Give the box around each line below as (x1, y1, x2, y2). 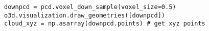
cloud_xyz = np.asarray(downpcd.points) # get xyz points (4, 20, 205, 27)
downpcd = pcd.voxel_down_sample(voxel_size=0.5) (4, 3, 176, 10)
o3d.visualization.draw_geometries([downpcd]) (4, 11, 165, 19)
